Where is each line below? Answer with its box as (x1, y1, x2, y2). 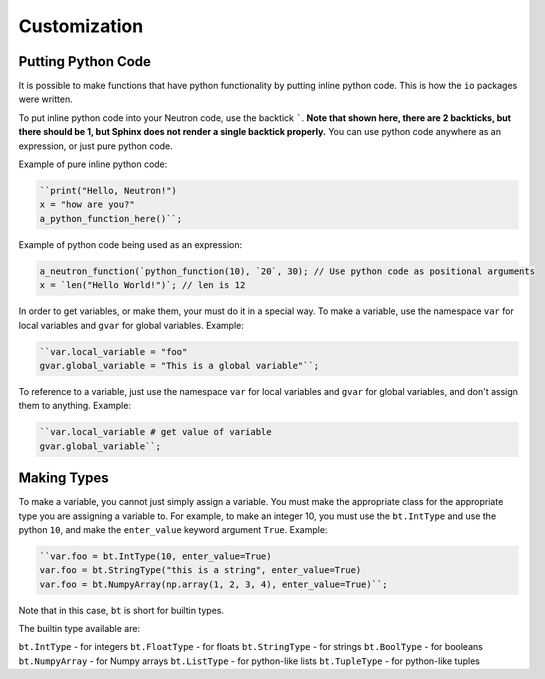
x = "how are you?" (39, 199, 135, 210)
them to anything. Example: (18, 400, 132, 412)
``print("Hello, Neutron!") (39, 185, 177, 196)
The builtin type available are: (18, 623, 140, 635)
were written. (18, 93, 74, 105)
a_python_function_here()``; (39, 213, 183, 224)
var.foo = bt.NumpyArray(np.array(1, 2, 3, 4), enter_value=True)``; (39, 578, 388, 590)
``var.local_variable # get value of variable (39, 426, 272, 438)
